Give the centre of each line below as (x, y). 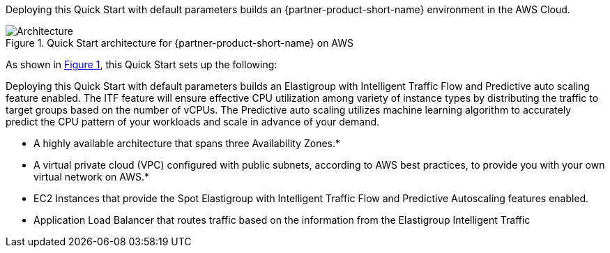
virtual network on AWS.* (92, 177)
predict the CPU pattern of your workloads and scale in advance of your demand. (193, 122)
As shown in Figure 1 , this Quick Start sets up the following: (142, 64)
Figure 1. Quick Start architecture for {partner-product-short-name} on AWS (180, 43)
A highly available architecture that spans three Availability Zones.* (187, 143)
